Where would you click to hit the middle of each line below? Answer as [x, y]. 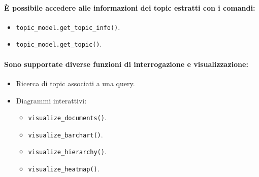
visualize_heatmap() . [64, 169]
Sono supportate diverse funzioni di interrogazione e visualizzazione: [126, 64]
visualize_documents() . [67, 117]
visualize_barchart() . [66, 134]
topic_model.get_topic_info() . [68, 27]
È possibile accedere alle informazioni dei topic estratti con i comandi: [130, 7]
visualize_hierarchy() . [67, 151]
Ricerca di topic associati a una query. [75, 83]
